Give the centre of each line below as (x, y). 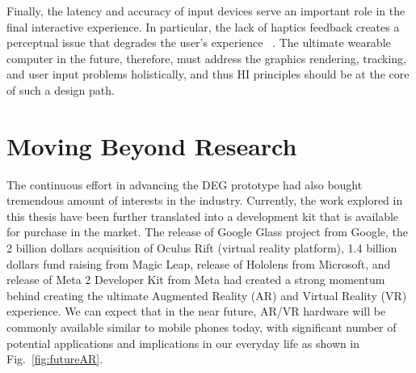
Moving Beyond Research (152, 145)
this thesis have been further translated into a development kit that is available (203, 216)
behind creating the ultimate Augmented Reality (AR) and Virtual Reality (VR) (207, 295)
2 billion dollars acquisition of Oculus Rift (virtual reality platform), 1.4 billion (202, 248)
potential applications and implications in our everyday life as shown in (183, 343)
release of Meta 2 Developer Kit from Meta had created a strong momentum (196, 280)
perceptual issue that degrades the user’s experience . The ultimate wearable (199, 42)
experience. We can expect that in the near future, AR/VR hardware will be (196, 311)
